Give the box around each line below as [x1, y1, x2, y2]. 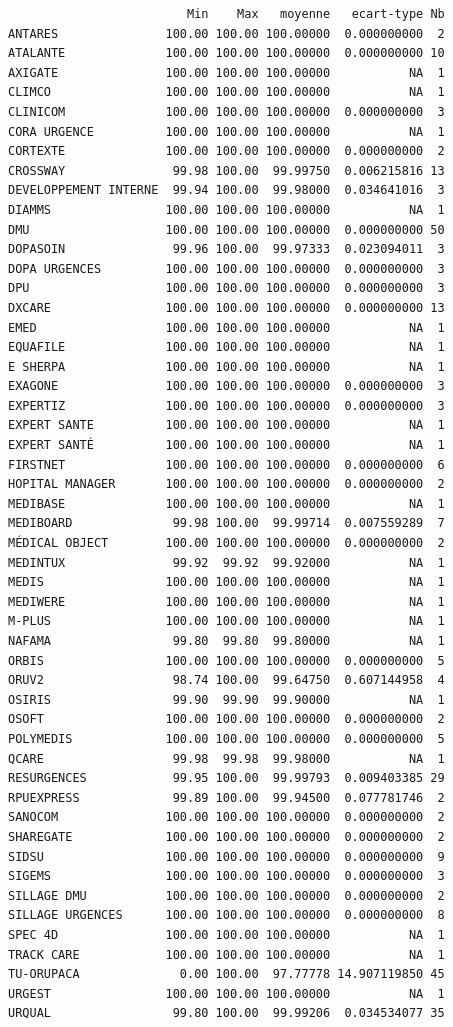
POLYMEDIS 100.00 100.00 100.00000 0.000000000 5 [8, 731, 445, 746]
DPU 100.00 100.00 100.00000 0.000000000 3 [8, 281, 445, 296]
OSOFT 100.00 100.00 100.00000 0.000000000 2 [8, 712, 445, 727]
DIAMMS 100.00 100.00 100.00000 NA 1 [8, 202, 445, 217]
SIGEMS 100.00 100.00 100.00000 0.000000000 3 [8, 869, 445, 884]
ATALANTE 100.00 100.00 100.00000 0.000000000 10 [8, 46, 445, 61]
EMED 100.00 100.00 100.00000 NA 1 [8, 320, 445, 335]
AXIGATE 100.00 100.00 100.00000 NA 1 [8, 65, 445, 80]
